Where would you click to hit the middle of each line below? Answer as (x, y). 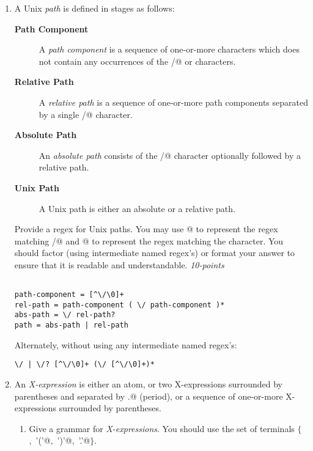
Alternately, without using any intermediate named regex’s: (126, 344)
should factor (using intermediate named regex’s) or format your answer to (155, 253)
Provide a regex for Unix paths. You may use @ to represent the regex (146, 229)
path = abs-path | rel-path (71, 325)
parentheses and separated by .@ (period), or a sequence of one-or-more (149, 396)
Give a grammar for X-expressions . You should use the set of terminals (162, 428)
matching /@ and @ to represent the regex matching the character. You (149, 240)
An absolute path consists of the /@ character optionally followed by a (170, 155)
